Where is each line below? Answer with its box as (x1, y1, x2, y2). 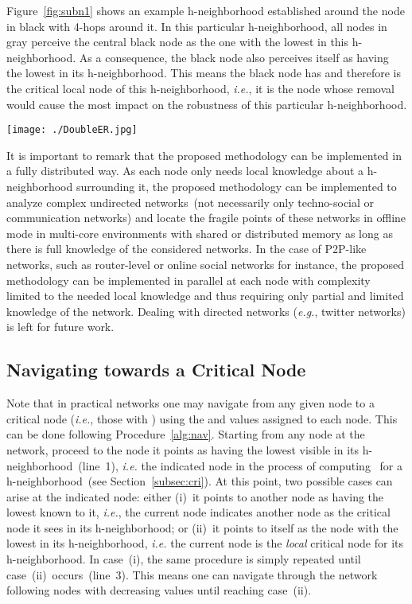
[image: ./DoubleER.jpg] (6, 124, 138, 136)
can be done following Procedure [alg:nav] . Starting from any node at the (6, 426, 365, 442)
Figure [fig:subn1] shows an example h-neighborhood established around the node (6, 2, 405, 18)
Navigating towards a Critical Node (6, 357, 306, 382)
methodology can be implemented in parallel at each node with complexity (6, 271, 371, 288)
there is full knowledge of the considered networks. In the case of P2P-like (6, 240, 367, 257)
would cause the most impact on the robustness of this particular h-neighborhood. (6, 95, 407, 112)
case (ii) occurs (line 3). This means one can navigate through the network (6, 566, 378, 583)
